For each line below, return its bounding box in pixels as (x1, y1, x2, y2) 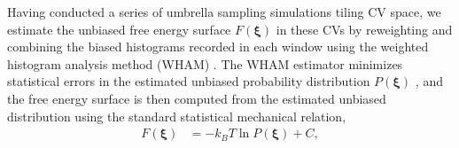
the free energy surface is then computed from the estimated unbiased (7, 89, 386, 107)
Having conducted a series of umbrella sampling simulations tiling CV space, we (7, 3, 441, 20)
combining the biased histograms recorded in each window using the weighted (7, 37, 429, 56)
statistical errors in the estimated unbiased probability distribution (7, 72, 370, 90)
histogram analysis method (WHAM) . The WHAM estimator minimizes (7, 54, 403, 73)
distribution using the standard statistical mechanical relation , (7, 106, 346, 125)
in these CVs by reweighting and (276, 19, 453, 38)
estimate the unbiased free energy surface (7, 19, 231, 38)
